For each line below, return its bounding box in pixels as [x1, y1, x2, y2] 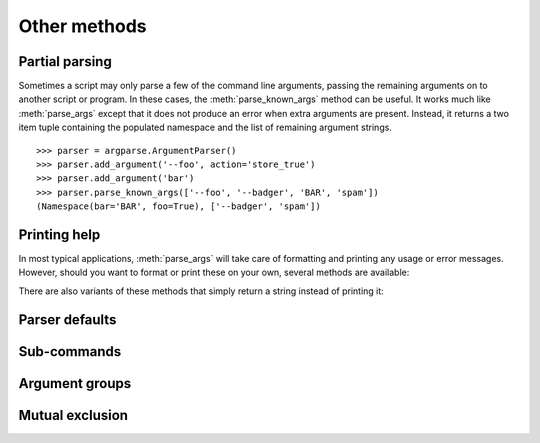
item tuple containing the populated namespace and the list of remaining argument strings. [18, 121, 392, 134]
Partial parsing [18, 53, 112, 70]
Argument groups [18, 375, 132, 392]
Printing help [18, 226, 101, 243]
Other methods [18, 15, 147, 37]
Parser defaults [18, 311, 117, 328]
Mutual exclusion [18, 406, 129, 424]
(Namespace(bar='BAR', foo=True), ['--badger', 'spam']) [36, 201, 322, 212]
